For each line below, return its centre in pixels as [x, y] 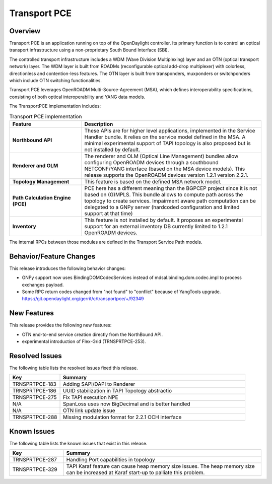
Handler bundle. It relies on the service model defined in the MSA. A [165, 137]
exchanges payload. [43, 285]
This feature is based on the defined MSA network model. [153, 181]
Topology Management [41, 181]
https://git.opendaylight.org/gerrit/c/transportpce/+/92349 [83, 299]
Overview [25, 31]
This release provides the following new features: [60, 325]
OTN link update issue [89, 410]
